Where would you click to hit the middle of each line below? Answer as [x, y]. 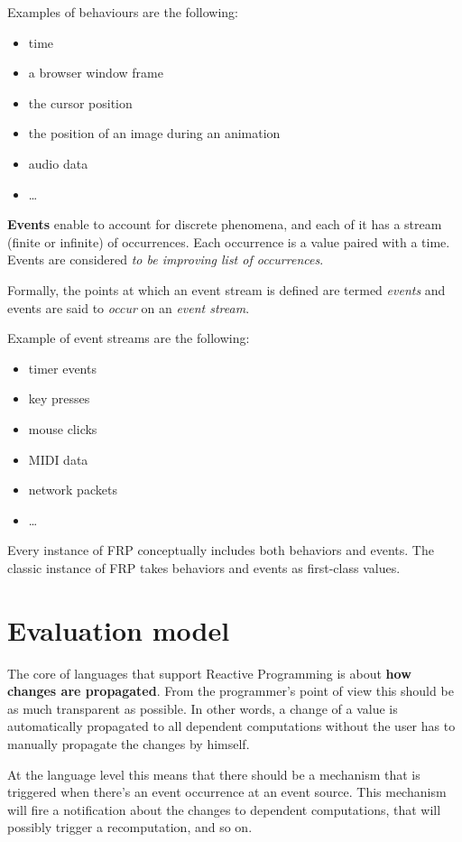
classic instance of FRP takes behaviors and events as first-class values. [204, 567]
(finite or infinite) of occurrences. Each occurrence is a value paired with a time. [229, 241]
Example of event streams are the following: [129, 338]
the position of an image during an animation [154, 133]
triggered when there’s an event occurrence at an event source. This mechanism [227, 792]
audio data [58, 163]
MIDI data [58, 459]
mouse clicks [63, 428]
